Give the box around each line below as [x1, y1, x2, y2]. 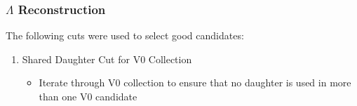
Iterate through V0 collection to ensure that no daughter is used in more [39, 75, 351, 90]
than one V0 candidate [39, 89, 137, 103]
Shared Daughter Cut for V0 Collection [22, 51, 192, 66]
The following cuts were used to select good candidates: [6, 28, 244, 43]
